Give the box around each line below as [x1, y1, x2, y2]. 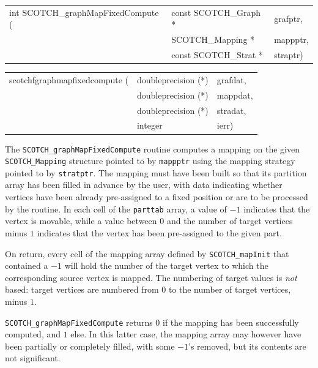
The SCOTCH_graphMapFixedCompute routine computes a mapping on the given [5, 142, 300, 155]
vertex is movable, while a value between [5, 214, 157, 227]
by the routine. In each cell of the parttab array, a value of [5, 202, 227, 215]
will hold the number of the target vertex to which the [64, 259, 268, 272]
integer [136, 119, 163, 132]
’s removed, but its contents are [188, 339, 306, 352]
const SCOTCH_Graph [171, 6, 261, 18]
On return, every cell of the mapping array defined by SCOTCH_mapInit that [5, 247, 289, 260]
